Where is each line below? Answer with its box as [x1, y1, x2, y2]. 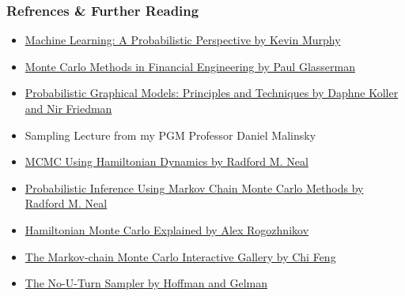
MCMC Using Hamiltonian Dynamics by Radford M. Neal [25, 153, 308, 170]
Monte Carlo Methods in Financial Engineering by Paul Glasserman [25, 58, 355, 74]
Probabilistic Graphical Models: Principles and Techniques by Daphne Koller [25, 84, 399, 101]
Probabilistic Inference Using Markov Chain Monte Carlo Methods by [25, 179, 364, 196]
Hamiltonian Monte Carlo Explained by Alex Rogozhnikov [25, 221, 309, 238]
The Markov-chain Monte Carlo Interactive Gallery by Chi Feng [25, 248, 336, 264]
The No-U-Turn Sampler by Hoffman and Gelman [25, 275, 268, 291]
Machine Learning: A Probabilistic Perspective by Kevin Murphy [25, 32, 341, 48]
